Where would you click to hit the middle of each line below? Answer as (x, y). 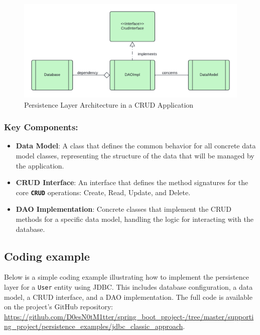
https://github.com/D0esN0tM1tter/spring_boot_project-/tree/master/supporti (129, 316)
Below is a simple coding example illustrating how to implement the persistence (126, 277)
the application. (40, 165)
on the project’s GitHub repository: (59, 307)
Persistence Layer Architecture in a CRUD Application (109, 104)
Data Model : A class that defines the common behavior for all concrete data (136, 146)
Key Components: (41, 127)
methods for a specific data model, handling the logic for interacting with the (135, 219)
